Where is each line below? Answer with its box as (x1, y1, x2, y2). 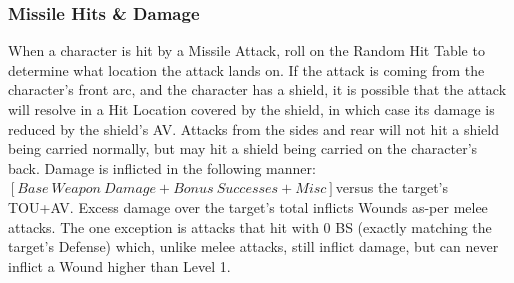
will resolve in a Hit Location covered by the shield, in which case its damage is (8, 99, 495, 119)
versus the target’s (335, 177, 449, 198)
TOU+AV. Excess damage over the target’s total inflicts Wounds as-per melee (8, 196, 488, 217)
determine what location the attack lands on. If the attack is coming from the (8, 59, 485, 80)
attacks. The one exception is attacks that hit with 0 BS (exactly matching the (8, 216, 492, 237)
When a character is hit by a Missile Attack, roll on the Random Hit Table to (8, 40, 485, 61)
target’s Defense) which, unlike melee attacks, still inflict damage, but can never (8, 236, 499, 257)
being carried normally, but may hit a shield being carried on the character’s (8, 138, 478, 159)
